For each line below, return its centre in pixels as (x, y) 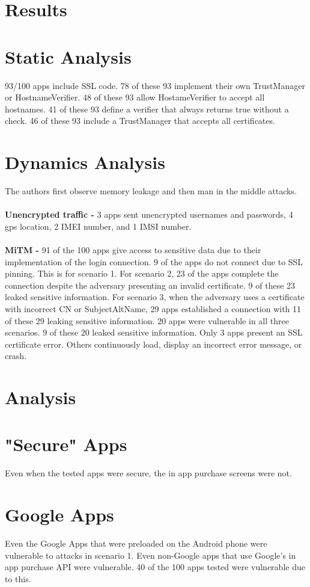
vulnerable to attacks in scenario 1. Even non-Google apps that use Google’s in (150, 555)
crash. (16, 356)
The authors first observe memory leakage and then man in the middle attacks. (151, 191)
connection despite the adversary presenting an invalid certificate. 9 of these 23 (150, 285)
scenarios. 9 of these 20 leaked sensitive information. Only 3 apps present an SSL (154, 332)
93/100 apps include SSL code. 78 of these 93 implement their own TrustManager (155, 85)
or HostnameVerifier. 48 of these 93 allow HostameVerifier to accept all (135, 97)
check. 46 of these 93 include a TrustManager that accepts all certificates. (140, 121)
